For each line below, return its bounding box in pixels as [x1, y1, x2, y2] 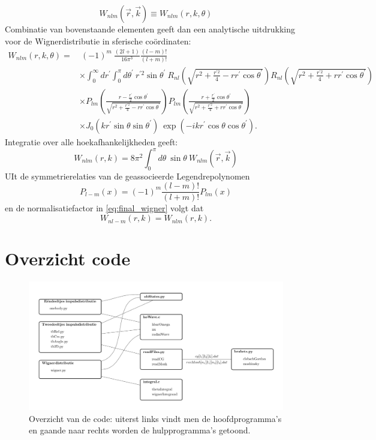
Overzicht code [5, 246, 131, 271]
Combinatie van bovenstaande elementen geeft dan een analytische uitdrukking [5, 23, 295, 35]
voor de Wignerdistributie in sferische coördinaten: [5, 34, 191, 47]
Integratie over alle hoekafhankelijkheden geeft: [5, 135, 178, 148]
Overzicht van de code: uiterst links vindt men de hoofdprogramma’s [29, 412, 282, 424]
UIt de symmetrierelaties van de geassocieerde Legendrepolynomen [5, 169, 250, 182]
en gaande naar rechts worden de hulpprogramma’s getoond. [29, 424, 251, 436]
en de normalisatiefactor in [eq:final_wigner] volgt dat [5, 202, 204, 214]
